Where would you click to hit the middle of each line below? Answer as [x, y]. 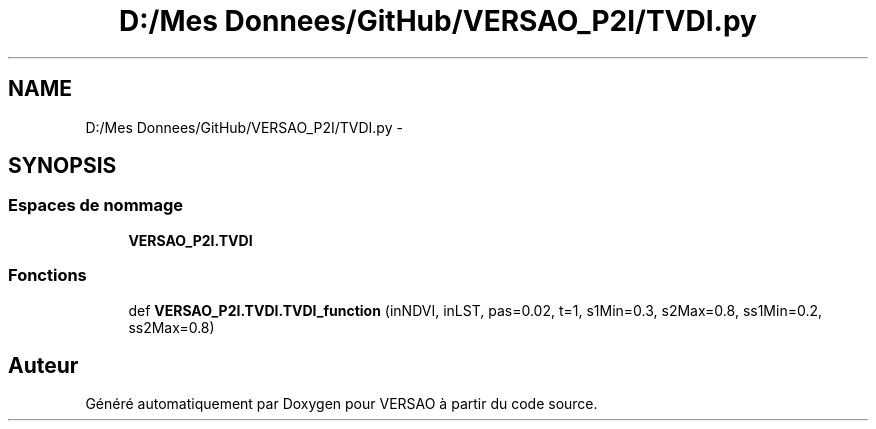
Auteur [43, 365]
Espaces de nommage [96, 205]
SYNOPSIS [62, 166]
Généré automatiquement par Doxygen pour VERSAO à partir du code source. [341, 404]
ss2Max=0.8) [171, 327]
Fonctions [47, 275]
